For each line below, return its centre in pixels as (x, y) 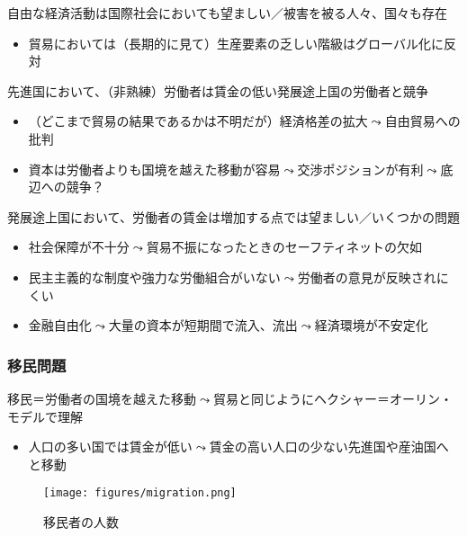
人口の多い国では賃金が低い (110, 447)
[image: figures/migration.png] (140, 493)
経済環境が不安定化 (371, 325)
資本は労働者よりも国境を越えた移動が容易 (154, 169)
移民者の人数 (81, 521)
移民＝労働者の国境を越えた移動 (102, 398)
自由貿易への (422, 121)
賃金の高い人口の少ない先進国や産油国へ (329, 447)
